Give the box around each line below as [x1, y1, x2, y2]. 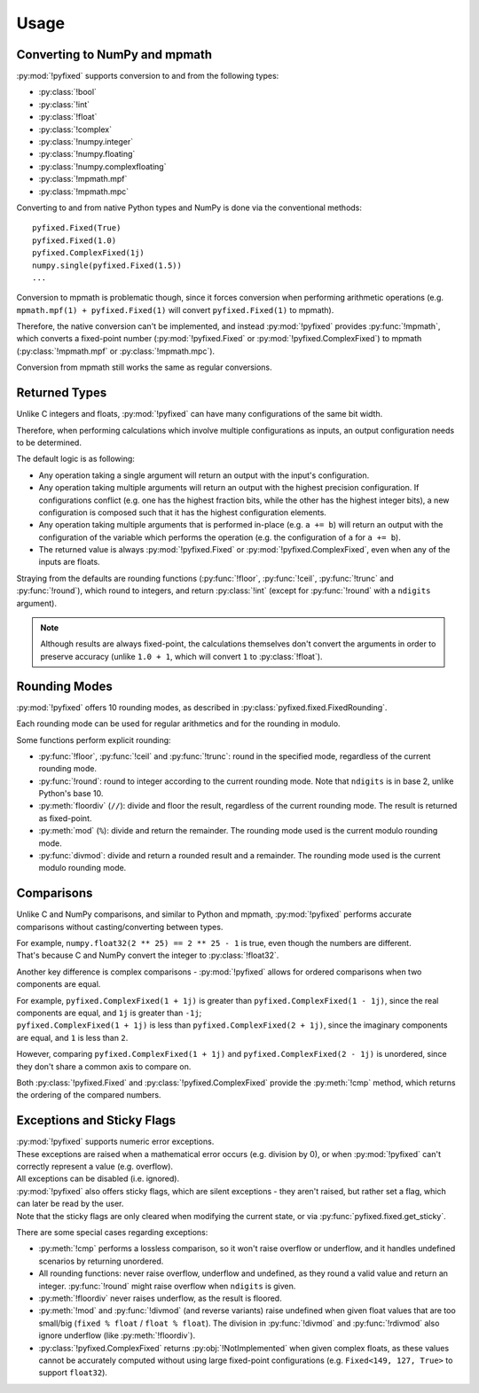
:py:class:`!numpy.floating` [38, 149, 136, 160]
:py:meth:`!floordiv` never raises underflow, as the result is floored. [38, 1293, 283, 1303]
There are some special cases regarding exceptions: [16, 1227, 208, 1238]
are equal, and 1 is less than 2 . [16, 1032, 129, 1043]
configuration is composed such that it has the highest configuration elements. [38, 506, 327, 518]
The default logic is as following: [16, 453, 135, 465]
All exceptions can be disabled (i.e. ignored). [16, 1173, 180, 1184]
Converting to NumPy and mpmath [16, 47, 213, 62]
